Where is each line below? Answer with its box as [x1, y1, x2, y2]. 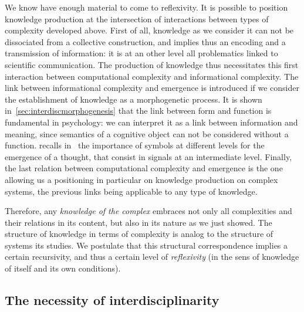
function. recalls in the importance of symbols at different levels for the [5, 139, 265, 151]
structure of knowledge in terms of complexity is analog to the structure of [5, 228, 273, 240]
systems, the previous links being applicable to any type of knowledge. [5, 185, 258, 197]
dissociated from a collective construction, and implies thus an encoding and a [5, 35, 286, 48]
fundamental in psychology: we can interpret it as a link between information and [5, 116, 298, 128]
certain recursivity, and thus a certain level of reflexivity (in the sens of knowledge [5, 250, 299, 263]
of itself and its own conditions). [5, 262, 121, 274]
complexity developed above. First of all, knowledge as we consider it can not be [5, 24, 294, 36]
